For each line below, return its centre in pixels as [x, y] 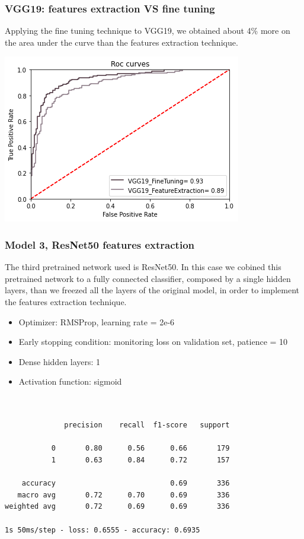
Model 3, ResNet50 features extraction [100, 244]
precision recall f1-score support [147, 425]
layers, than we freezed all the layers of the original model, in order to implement [152, 290]
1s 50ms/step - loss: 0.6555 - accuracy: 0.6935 [103, 530]
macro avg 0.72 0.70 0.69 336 [124, 495]
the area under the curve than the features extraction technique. [121, 42]
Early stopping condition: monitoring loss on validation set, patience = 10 [153, 342]
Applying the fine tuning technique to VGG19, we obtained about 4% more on [148, 31]
